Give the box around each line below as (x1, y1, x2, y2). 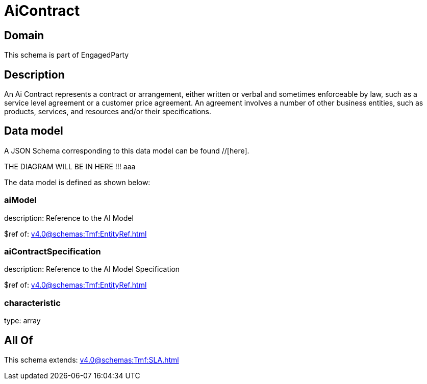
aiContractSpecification (4, 246, 101, 257)
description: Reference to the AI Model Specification (4, 265, 180, 274)
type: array (4, 316, 41, 325)
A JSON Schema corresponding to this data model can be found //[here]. (4, 146, 249, 155)
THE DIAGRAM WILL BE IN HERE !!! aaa (4, 162, 136, 171)
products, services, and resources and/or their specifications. (4, 107, 212, 116)
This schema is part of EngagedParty (4, 50, 129, 60)
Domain (4, 29, 44, 42)
